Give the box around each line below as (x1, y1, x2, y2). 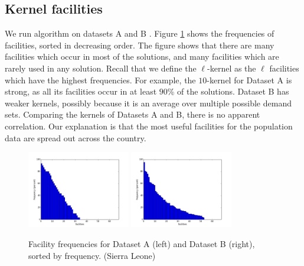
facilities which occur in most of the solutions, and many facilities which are (5, 50, 279, 63)
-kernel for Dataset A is (207, 73, 292, 86)
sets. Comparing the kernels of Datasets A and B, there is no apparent (5, 108, 260, 121)
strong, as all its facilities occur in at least (5, 85, 157, 98)
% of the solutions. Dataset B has (167, 85, 289, 98)
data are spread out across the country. (5, 131, 146, 144)
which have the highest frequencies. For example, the (5, 73, 196, 86)
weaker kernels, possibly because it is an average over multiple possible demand (5, 96, 292, 109)
